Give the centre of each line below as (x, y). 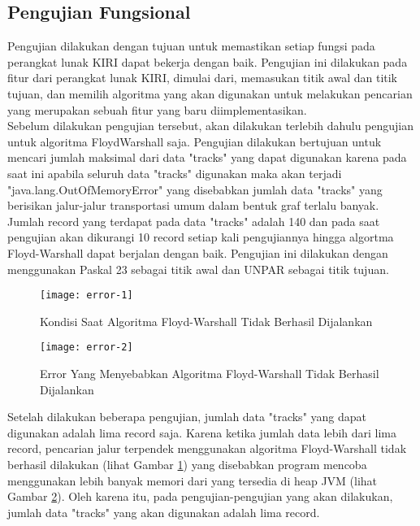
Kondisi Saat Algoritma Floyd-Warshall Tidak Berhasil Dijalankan (206, 321)
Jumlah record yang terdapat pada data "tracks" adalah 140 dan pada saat (194, 221)
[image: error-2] (87, 348)
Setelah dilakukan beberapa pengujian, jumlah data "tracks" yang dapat (187, 417)
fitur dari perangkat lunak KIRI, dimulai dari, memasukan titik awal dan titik (203, 78)
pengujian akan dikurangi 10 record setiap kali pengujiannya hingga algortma (201, 237)
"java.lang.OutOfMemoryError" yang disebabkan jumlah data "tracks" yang (195, 189)
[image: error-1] (87, 296)
